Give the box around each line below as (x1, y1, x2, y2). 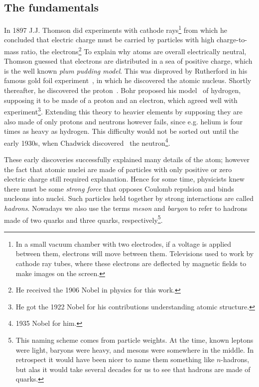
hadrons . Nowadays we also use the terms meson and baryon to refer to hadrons (4, 202, 248, 213)
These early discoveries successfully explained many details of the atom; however (4, 154, 250, 164)
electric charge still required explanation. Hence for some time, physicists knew (4, 174, 245, 184)
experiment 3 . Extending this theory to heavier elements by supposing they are (4, 105, 243, 116)
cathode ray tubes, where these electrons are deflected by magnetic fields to (15, 258, 247, 268)
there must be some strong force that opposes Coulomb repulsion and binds (4, 183, 234, 193)
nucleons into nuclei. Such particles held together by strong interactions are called (4, 193, 254, 203)
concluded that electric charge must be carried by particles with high (4, 34, 215, 45)
